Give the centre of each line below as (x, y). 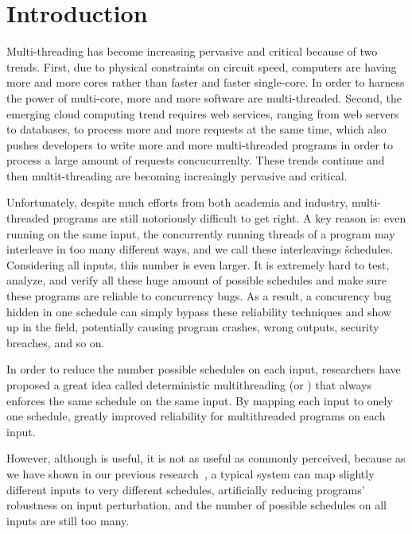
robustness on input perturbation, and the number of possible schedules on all (196, 505)
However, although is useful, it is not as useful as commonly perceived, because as (206, 458)
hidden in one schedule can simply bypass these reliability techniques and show (199, 311)
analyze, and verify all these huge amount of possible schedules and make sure (197, 280)
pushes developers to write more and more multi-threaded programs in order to (200, 144)
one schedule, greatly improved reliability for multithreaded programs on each (196, 416)
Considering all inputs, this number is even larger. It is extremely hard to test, (198, 264)
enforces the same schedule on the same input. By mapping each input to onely (200, 400)
